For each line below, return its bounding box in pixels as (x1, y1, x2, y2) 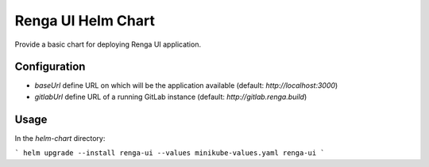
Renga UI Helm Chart (14, 12, 155, 29)
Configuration (14, 60, 86, 74)
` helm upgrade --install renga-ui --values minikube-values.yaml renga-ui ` (14, 149, 325, 158)
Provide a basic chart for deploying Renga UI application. (14, 40, 202, 49)
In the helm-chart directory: (14, 133, 106, 142)
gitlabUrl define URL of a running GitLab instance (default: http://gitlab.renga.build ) (34, 92, 307, 101)
